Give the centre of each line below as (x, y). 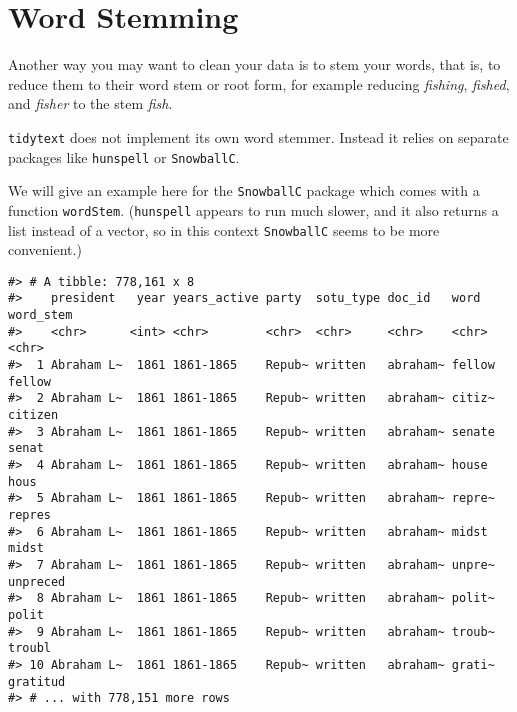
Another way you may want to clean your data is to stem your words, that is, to (254, 64)
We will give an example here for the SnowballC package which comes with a (244, 190)
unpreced (37, 581)
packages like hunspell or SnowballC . (124, 156)
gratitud (37, 681)
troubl (29, 648)
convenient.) (45, 249)
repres (29, 514)
